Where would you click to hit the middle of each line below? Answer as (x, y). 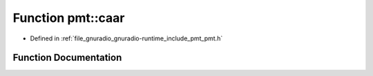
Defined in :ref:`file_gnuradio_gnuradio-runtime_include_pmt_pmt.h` (126, 38)
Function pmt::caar (69, 18)
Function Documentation (67, 58)
